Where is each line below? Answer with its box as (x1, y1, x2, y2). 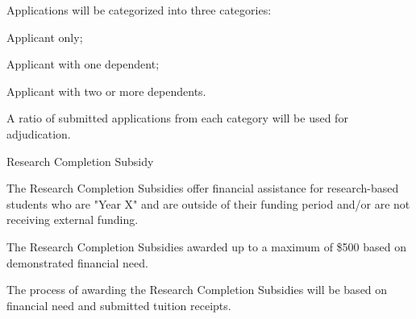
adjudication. (6, 125, 71, 142)
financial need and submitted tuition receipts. (6, 296, 231, 313)
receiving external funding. (6, 211, 139, 228)
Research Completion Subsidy (6, 152, 154, 169)
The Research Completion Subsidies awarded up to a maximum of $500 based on (6, 238, 406, 255)
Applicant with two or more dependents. (6, 82, 206, 99)
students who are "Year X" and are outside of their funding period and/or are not (6, 195, 410, 212)
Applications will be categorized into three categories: (6, 2, 272, 18)
